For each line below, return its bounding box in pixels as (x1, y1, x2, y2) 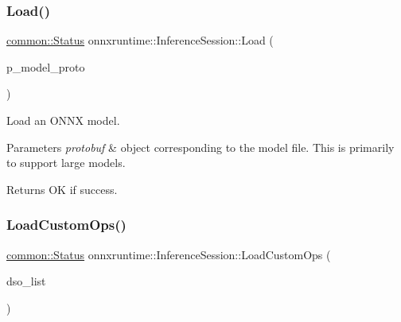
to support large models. (6, 154, 126, 171)
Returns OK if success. (6, 180, 118, 197)
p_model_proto (6, 58, 85, 75)
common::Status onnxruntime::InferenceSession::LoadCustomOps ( (6, 246, 331, 262)
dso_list (6, 273, 46, 289)
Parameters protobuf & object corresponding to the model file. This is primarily (6, 138, 395, 155)
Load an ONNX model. (6, 112, 120, 128)
